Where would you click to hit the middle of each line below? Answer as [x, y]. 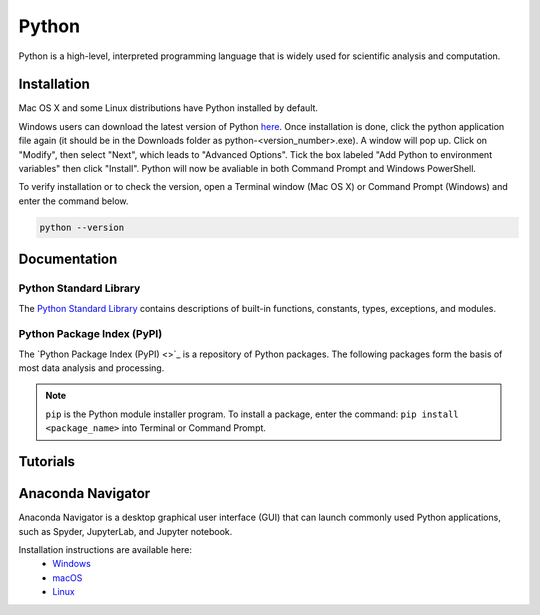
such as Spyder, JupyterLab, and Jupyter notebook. [125, 531]
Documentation [68, 259]
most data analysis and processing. [91, 368]
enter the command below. [73, 201]
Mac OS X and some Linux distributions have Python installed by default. [168, 108]
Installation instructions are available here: [105, 549]
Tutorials [46, 461]
